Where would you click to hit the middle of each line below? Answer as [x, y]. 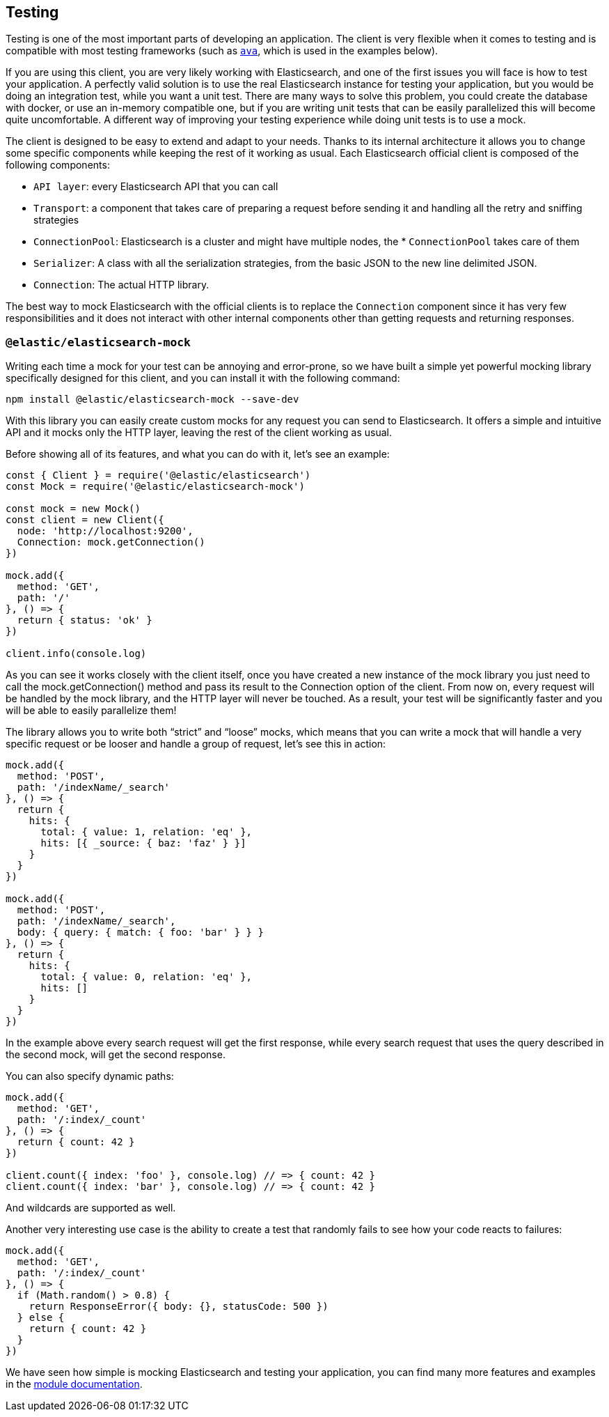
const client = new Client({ [85, 520]
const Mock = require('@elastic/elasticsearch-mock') [155, 487]
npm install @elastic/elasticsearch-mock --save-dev [152, 400]
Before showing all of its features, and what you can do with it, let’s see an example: [198, 454]
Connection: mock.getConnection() [111, 542]
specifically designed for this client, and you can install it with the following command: [203, 378]
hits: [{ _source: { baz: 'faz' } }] [143, 843]
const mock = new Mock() [73, 509]
